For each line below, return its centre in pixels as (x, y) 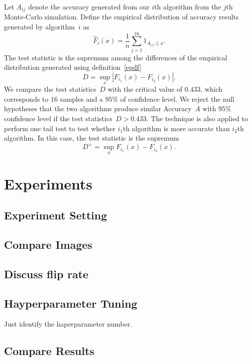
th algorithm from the (188, 6)
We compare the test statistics (50, 89)
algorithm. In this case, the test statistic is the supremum (92, 138)
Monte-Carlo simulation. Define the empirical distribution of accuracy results (122, 17)
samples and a (82, 98)
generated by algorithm (40, 27)
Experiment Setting (56, 215)
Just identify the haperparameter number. (68, 324)
